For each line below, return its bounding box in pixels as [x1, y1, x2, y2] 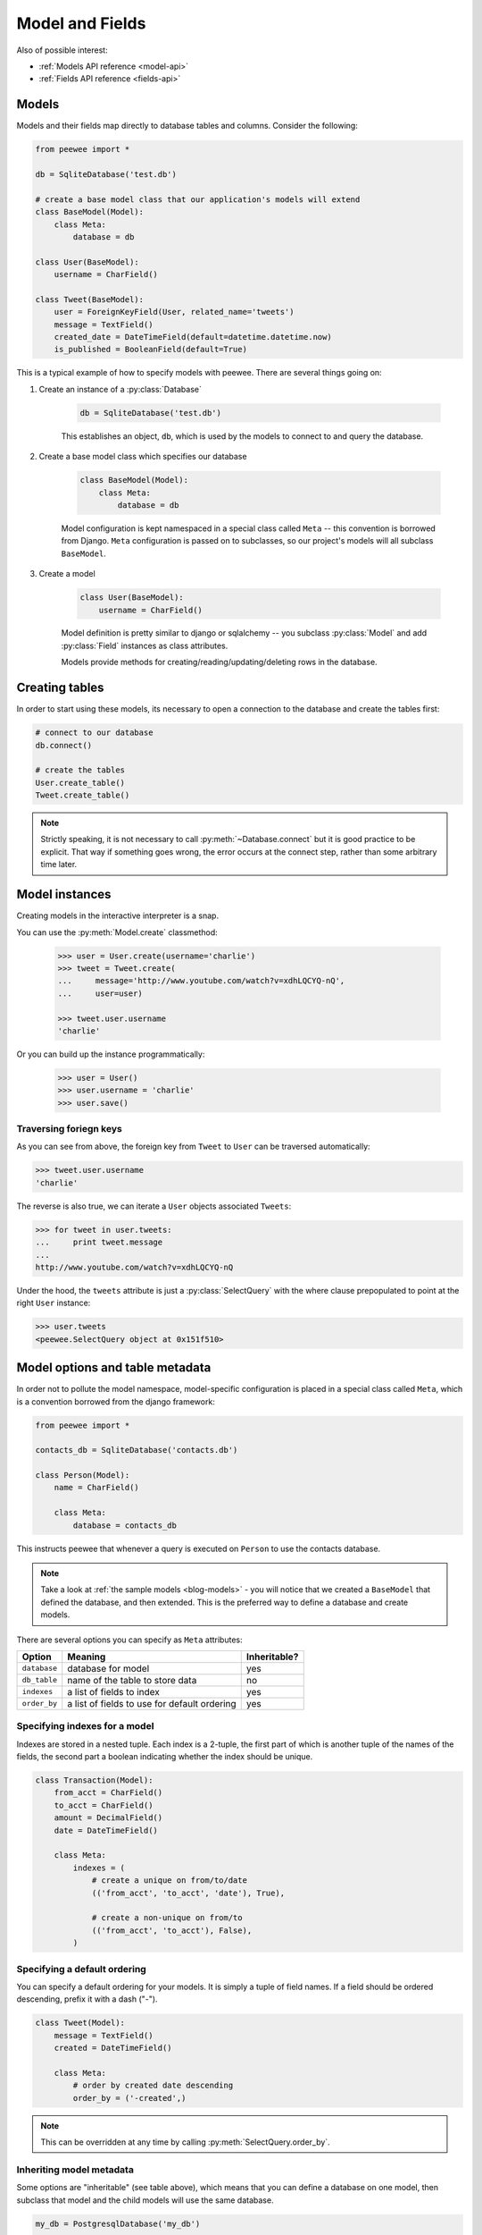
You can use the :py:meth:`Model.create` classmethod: [16, 926, 218, 938]
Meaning [67, 1650, 106, 1663]
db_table [21, 1675, 58, 1685]
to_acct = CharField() [54, 1800, 154, 1810]
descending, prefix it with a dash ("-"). [16, 1994, 158, 2004]
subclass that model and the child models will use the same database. [16, 2195, 274, 2205]
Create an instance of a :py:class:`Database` [38, 384, 203, 394]
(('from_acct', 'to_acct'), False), [91, 1925, 253, 1936]
